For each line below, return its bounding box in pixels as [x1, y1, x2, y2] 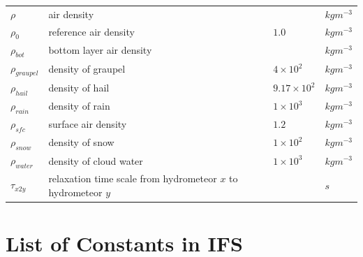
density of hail [48, 80, 110, 95]
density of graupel [48, 61, 126, 76]
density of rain [48, 98, 110, 113]
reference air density [48, 24, 135, 39]
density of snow [48, 135, 114, 149]
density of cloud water [48, 153, 143, 168]
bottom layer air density [48, 43, 152, 57]
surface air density [48, 117, 127, 131]
